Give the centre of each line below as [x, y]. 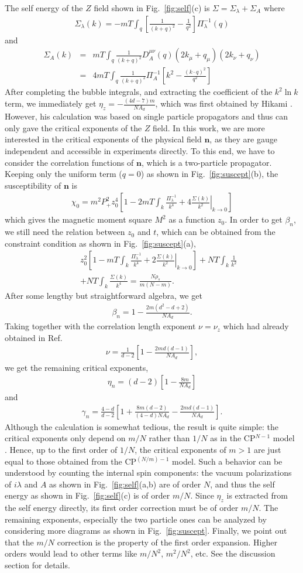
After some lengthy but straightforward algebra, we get [104, 296]
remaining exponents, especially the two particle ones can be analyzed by [136, 519]
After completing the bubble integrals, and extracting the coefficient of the [139, 92]
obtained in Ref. [34, 337]
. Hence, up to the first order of [61, 449]
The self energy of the [44, 8]
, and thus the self [242, 484]
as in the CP [233, 438]
